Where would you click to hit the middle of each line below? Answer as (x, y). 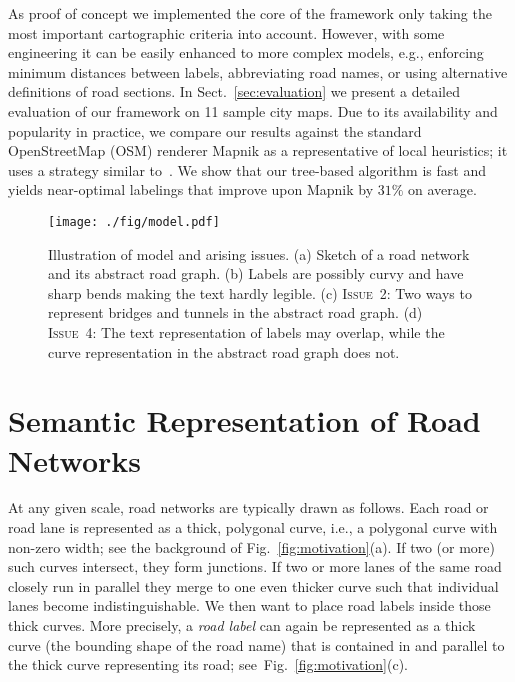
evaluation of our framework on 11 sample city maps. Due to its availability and (253, 110)
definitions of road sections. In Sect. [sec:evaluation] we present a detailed (234, 91)
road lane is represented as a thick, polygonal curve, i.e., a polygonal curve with (253, 527)
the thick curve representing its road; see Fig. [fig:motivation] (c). (208, 664)
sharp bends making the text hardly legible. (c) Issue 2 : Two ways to (260, 292)
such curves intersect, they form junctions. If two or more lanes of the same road (255, 566)
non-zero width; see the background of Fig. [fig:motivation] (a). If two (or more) (251, 546)
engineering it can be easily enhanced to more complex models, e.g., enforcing (246, 52)
